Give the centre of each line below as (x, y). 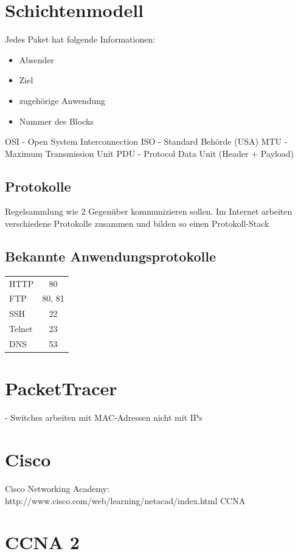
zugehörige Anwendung (62, 100)
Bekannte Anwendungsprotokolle (111, 256)
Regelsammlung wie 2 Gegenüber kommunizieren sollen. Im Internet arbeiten (149, 211)
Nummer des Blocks (56, 121)
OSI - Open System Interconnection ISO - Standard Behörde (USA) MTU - (146, 141)
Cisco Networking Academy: (57, 488)
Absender (37, 59)
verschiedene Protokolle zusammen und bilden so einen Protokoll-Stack (137, 223)
